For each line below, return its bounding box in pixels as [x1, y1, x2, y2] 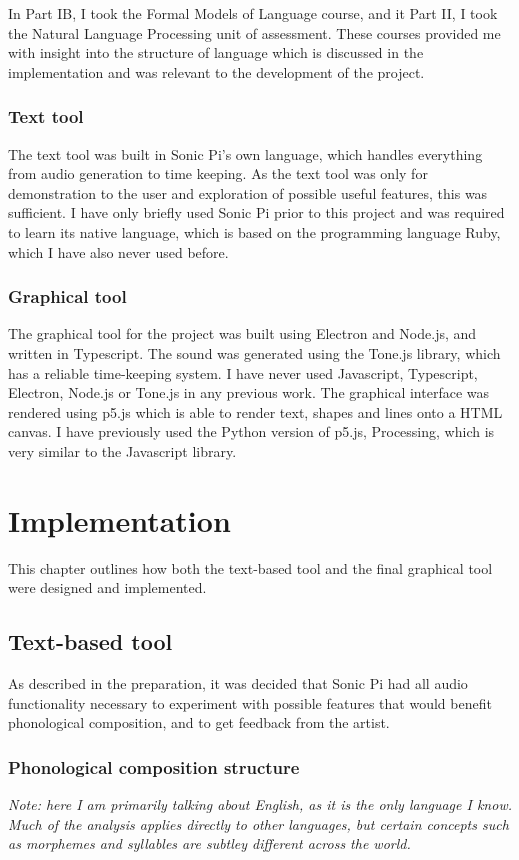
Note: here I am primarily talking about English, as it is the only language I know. [8, 794, 512, 815]
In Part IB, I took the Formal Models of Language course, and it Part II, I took [8, 3, 498, 23]
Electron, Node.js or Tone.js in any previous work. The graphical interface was [8, 382, 490, 403]
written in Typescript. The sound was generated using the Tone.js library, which [8, 342, 501, 363]
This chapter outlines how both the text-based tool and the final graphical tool [8, 557, 493, 578]
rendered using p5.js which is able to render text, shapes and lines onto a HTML [8, 401, 503, 422]
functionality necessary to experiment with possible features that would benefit [8, 692, 492, 713]
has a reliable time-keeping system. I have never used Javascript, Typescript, [8, 362, 478, 383]
